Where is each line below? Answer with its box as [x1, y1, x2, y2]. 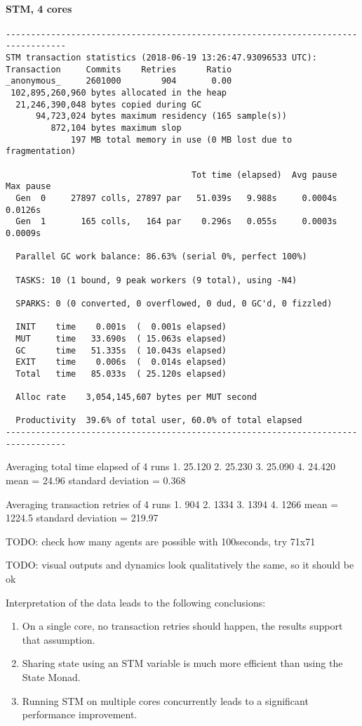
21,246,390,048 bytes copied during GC [15, 99, 202, 110]
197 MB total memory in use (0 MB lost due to [71, 134, 293, 145]
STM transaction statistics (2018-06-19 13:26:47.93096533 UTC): [6, 53, 317, 63]
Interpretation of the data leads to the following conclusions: [6, 595, 266, 609]
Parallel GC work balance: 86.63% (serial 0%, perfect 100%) [15, 252, 307, 262]
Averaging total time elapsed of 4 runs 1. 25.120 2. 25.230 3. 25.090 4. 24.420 [6, 459, 335, 474]
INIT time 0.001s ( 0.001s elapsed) [15, 322, 227, 332]
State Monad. [22, 669, 81, 684]
